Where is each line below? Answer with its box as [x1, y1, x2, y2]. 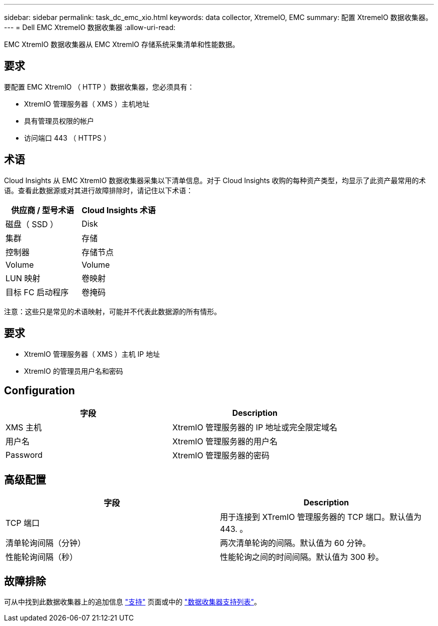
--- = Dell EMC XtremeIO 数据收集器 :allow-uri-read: [4, 23, 175, 32]
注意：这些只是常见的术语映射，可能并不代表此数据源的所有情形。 [4, 307, 221, 316]
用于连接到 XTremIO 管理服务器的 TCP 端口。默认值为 [220, 512, 422, 522]
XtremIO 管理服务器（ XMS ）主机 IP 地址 [24, 349, 160, 358]
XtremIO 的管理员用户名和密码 [24, 366, 123, 375]
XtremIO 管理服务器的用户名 [172, 436, 278, 447]
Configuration [4, 384, 75, 397]
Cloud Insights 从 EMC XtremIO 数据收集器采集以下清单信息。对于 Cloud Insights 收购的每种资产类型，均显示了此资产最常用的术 [4, 176, 426, 185]
